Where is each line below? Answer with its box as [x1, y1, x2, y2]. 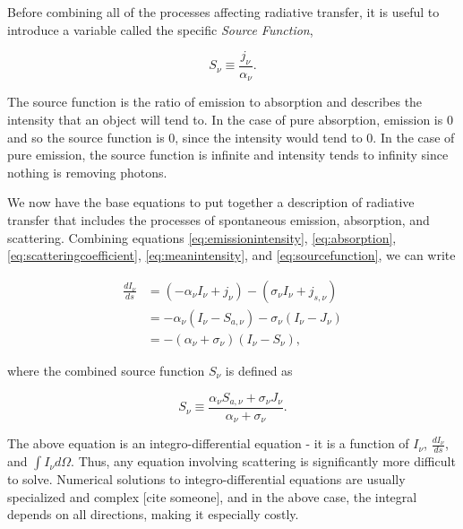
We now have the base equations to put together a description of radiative [7, 193, 415, 212]
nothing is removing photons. [7, 162, 167, 181]
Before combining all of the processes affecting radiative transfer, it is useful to [7, 3, 440, 21]
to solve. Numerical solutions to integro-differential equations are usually [7, 470, 406, 489]
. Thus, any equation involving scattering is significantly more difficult [71, 452, 456, 471]
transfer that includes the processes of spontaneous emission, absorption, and [7, 211, 430, 230]
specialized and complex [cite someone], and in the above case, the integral [7, 487, 417, 506]
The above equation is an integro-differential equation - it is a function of [7, 434, 409, 453]
